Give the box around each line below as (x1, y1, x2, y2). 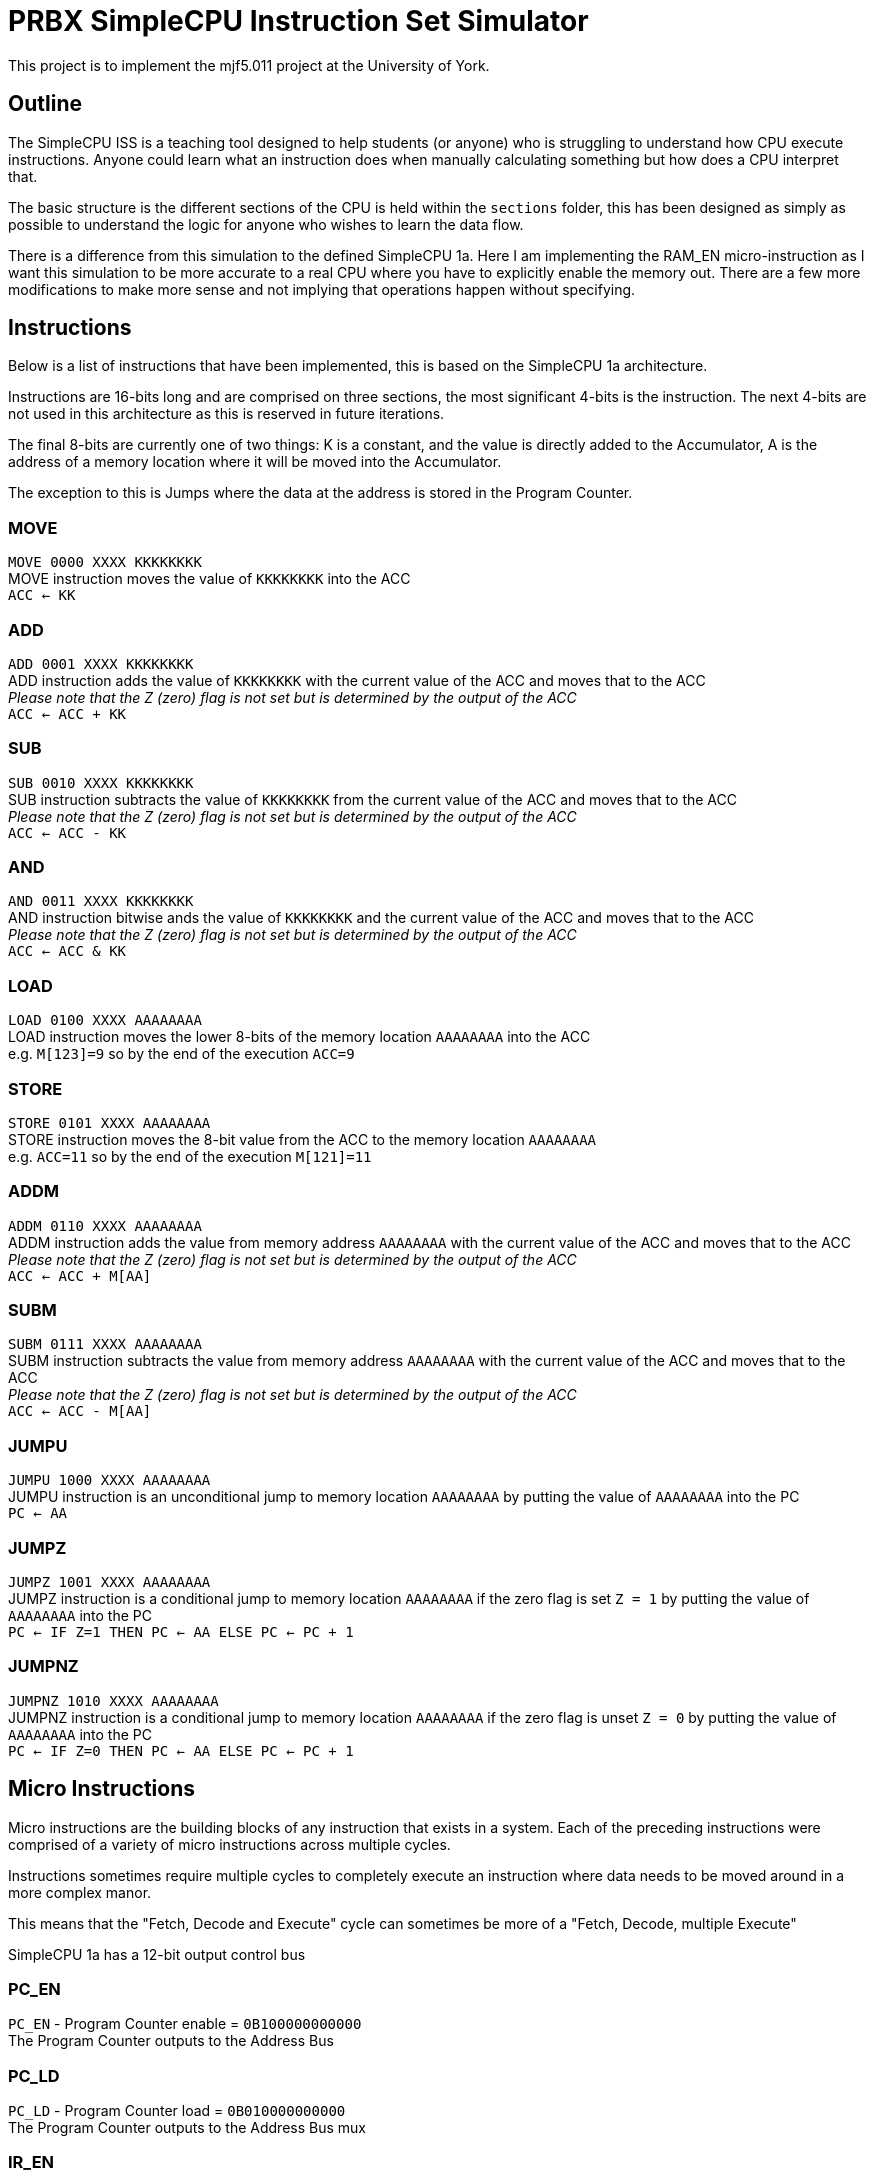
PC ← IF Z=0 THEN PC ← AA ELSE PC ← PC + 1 (8, 1742, 354, 1759)
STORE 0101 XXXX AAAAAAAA (8, 1114, 211, 1131)
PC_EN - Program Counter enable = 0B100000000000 (8, 2015, 362, 2033)
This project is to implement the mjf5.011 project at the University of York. (8, 56, 490, 74)
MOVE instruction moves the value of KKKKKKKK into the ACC (8, 570, 411, 588)
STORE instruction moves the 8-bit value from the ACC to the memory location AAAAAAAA (8, 1130, 597, 1148)
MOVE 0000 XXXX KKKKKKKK (8, 554, 202, 571)
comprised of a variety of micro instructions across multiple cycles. (8, 1835, 451, 1853)
